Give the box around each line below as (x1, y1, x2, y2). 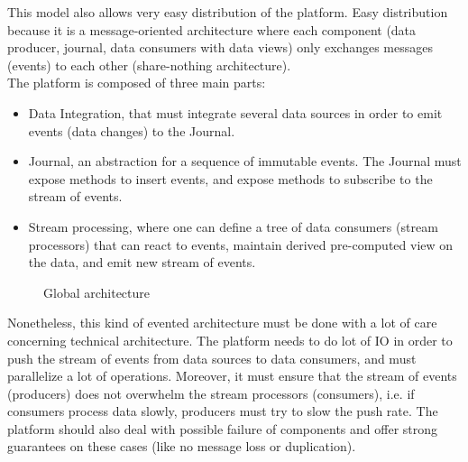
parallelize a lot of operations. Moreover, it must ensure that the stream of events (7, 366, 457, 385)
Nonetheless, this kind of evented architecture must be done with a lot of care (7, 313, 437, 332)
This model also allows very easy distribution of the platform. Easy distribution (7, 3, 448, 21)
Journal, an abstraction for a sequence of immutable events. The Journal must (28, 152, 462, 171)
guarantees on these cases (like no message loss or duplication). (7, 437, 356, 456)
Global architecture (43, 282, 151, 301)
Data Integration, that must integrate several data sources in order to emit (28, 103, 443, 122)
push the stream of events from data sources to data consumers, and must (7, 348, 417, 367)
